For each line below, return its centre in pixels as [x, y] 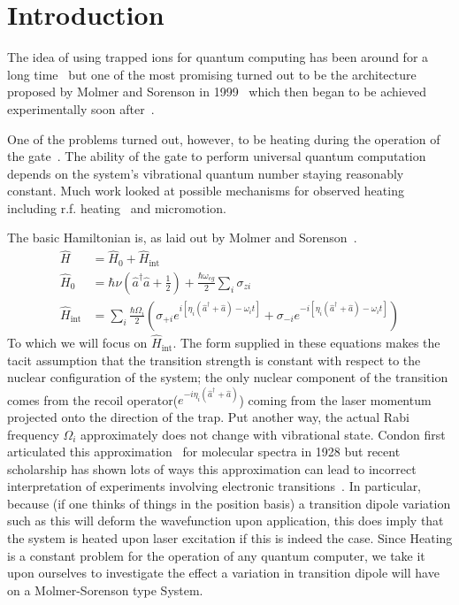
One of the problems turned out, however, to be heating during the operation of [224, 138]
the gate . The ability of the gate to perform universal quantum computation [217, 156]
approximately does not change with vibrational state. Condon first [263, 434]
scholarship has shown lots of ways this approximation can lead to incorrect [212, 468]
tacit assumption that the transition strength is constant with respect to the [214, 360]
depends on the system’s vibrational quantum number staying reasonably [206, 173]
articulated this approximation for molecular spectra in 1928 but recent [204, 452]
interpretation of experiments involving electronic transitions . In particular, [214, 486]
